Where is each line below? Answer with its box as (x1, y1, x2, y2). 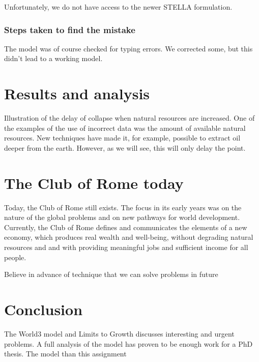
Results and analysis (4, 83, 150, 104)
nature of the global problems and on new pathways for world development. (4, 212, 240, 222)
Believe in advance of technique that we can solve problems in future (4, 269, 218, 280)
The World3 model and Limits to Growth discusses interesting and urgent (4, 328, 235, 339)
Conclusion (4, 298, 83, 319)
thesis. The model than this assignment (4, 348, 127, 359)
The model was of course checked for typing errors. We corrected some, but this (4, 43, 253, 53)
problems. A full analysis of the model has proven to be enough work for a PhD (4, 338, 253, 349)
